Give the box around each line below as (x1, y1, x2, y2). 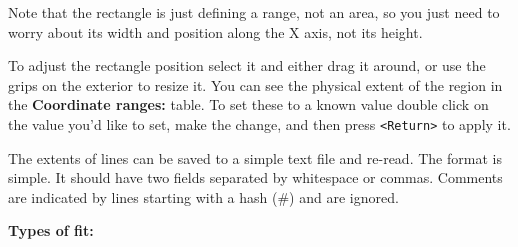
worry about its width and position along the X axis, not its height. (8, 21, 423, 42)
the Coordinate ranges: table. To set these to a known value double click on (8, 94, 489, 115)
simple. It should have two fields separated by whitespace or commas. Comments (8, 167, 503, 188)
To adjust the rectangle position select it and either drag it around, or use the (8, 55, 486, 76)
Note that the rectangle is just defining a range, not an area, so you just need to (8, 2, 500, 22)
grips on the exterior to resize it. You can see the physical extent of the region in (8, 74, 503, 95)
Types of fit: (8, 220, 94, 241)
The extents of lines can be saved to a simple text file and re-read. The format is (8, 147, 502, 168)
